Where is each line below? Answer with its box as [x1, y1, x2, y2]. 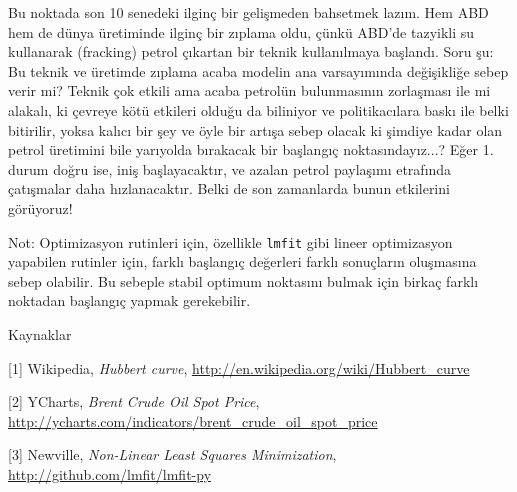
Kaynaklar [8, 323, 72, 344]
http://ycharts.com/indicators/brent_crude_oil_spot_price [8, 410, 378, 431]
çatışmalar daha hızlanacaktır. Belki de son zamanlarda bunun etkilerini [8, 178, 450, 199]
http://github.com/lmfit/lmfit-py [8, 463, 212, 484]
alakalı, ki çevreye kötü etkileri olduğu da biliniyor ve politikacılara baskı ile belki [8, 99, 509, 120]
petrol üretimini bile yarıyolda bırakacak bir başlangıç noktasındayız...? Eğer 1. [8, 139, 494, 160]
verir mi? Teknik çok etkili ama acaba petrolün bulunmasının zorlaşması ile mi [8, 80, 491, 101]
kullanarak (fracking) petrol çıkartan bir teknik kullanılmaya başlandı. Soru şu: [8, 41, 494, 62]
